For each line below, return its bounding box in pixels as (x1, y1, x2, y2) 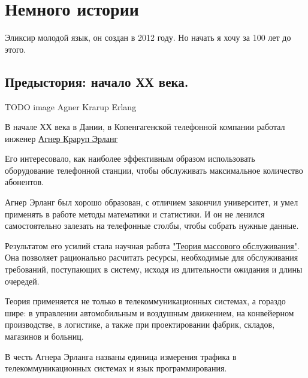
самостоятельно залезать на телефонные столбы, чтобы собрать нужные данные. (5, 219, 299, 232)
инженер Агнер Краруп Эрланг (5, 132, 118, 144)
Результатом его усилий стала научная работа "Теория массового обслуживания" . (5, 239, 300, 252)
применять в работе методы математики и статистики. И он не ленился (5, 207, 265, 220)
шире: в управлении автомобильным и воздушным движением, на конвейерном (5, 306, 294, 319)
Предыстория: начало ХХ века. (5, 72, 189, 90)
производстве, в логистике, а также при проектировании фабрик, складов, (5, 318, 275, 331)
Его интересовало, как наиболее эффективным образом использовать (5, 152, 255, 165)
